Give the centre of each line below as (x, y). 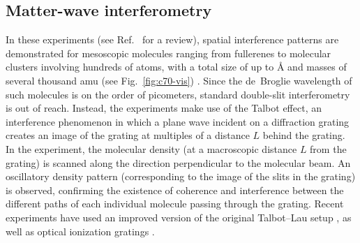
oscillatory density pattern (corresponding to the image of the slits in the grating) (181, 176)
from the (328, 148)
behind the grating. (304, 135)
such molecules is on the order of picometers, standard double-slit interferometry (178, 94)
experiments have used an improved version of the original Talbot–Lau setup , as (179, 217)
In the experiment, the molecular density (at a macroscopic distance (151, 148)
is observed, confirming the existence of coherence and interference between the (175, 190)
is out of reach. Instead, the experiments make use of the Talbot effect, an (164, 108)
